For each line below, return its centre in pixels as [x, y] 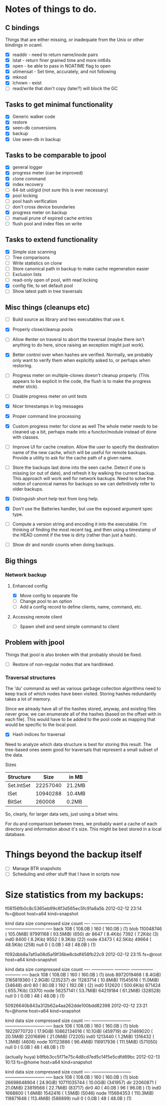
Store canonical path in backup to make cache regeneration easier [81, 269]
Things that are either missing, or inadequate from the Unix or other [75, 39]
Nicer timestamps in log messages [48, 406]
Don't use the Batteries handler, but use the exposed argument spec [83, 508]
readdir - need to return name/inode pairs [55, 54]
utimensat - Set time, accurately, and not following [64, 71]
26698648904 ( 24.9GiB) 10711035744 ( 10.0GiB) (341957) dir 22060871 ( [81, 1082]
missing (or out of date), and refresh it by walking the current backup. [84, 473]
